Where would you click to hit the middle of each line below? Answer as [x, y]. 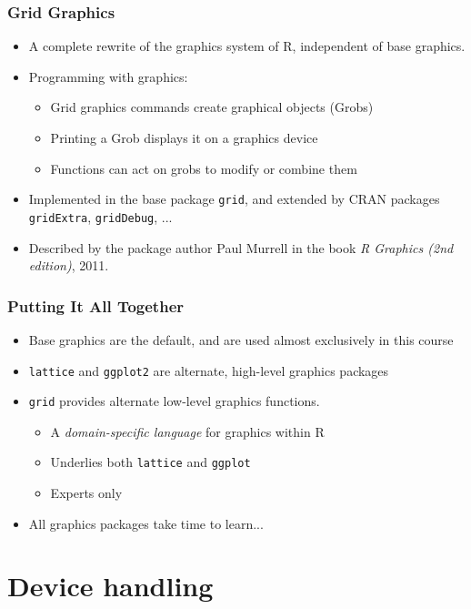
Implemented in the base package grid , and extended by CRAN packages [234, 199]
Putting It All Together [96, 305]
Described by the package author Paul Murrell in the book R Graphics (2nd [241, 247]
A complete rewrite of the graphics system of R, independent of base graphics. [247, 46]
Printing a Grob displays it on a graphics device [184, 137]
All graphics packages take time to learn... [146, 523]
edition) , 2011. [69, 265]
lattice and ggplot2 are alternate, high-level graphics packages [209, 370]
